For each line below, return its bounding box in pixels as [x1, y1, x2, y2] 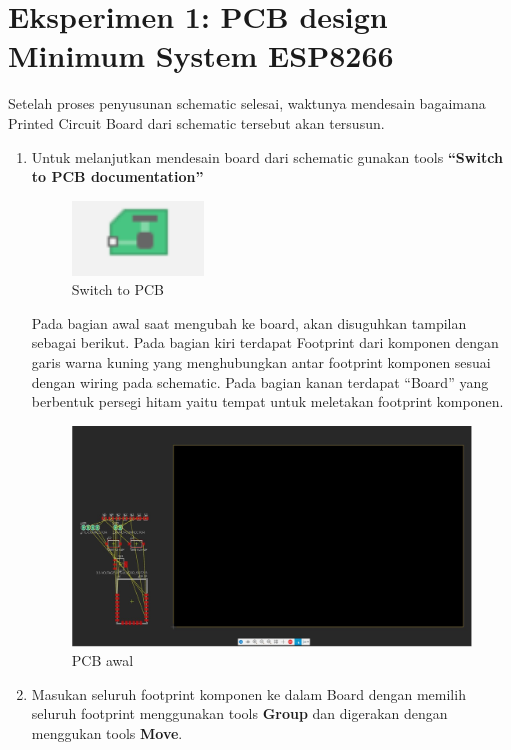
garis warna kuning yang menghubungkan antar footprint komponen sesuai [31, 352, 491, 373]
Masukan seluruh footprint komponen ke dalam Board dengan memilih [31, 683, 466, 704]
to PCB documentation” [31, 166, 204, 187]
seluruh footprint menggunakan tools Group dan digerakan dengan [31, 703, 448, 724]
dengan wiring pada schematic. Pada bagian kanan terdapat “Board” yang [31, 371, 489, 392]
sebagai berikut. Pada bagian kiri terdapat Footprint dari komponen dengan [31, 332, 499, 353]
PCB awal [71, 650, 134, 671]
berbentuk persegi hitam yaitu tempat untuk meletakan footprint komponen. [31, 391, 504, 412]
